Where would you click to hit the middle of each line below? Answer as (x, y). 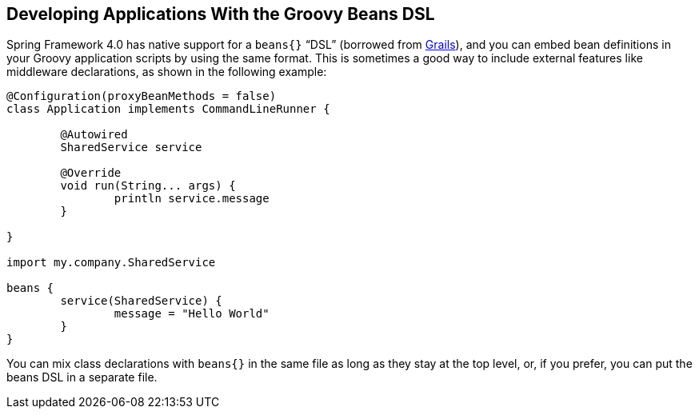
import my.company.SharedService (111, 263)
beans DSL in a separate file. (82, 377)
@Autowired (94, 135)
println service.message (192, 199)
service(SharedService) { (141, 301)
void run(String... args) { (148, 186)
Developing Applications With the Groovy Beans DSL (221, 14)
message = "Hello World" (192, 314)
